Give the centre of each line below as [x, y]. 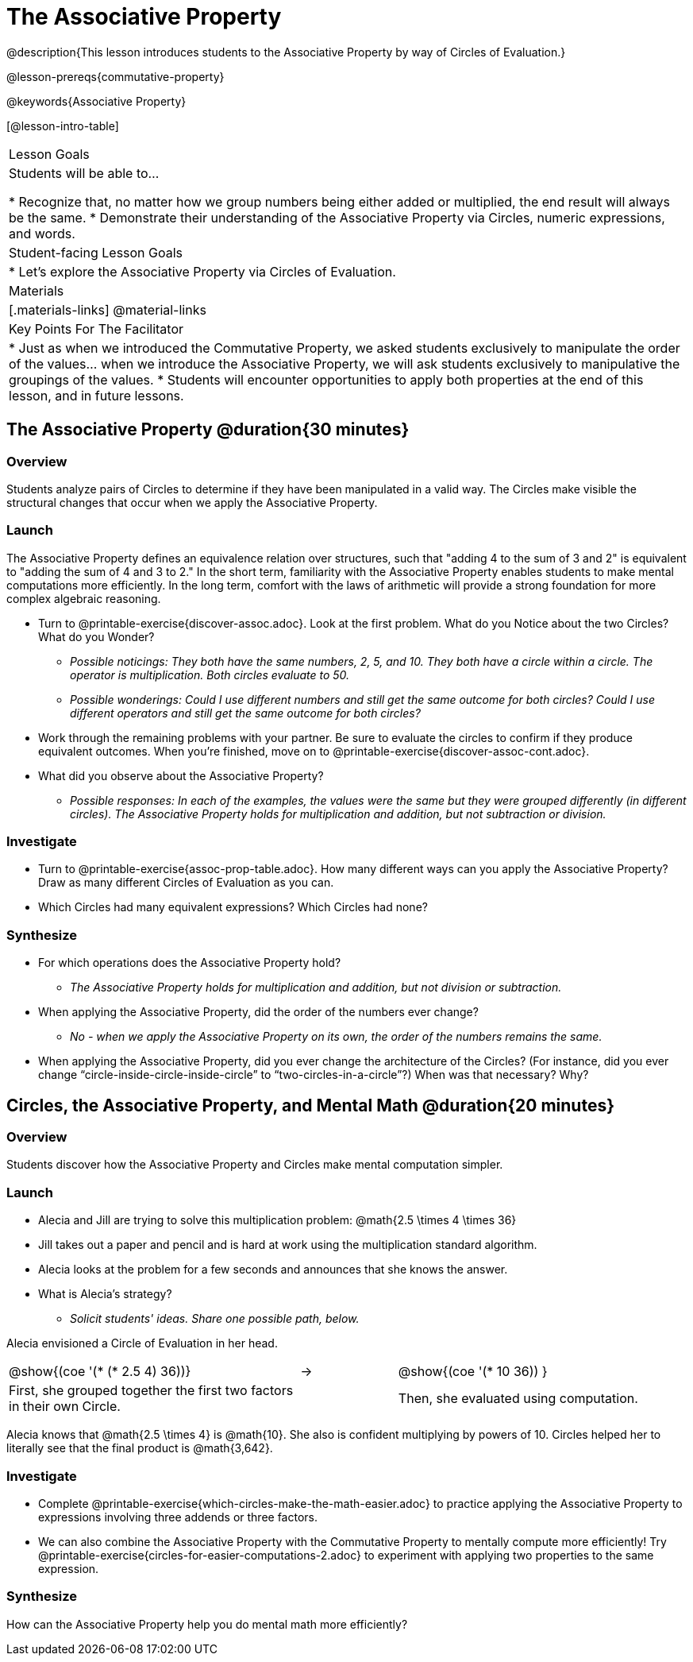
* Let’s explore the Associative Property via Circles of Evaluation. [202, 271]
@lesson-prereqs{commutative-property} [115, 76]
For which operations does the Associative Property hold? [190, 963]
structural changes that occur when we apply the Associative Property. [192, 502]
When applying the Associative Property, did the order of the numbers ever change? [258, 1012]
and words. [42, 233]
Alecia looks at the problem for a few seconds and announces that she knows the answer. [273, 1270]
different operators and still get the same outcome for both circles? [245, 713]
